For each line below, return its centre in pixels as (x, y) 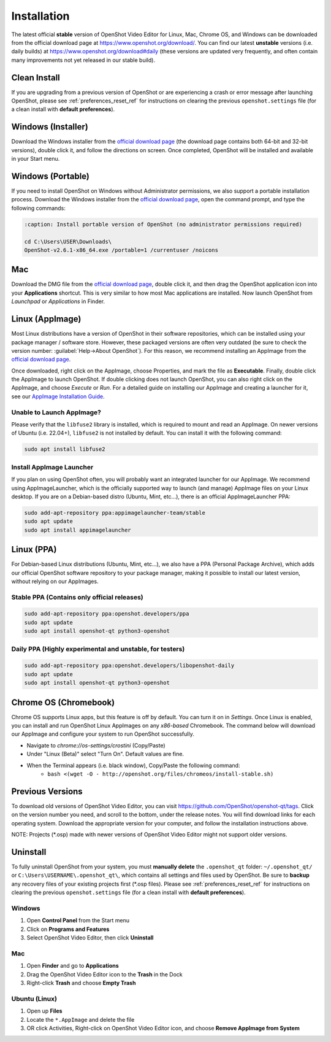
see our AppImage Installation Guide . (58, 396)
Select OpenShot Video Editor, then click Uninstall (90, 938)
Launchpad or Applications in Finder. (58, 301)
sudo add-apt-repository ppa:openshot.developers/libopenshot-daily (129, 666)
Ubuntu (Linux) (34, 998)
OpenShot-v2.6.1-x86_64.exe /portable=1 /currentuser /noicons (121, 250)
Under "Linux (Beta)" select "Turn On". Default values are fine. (105, 754)
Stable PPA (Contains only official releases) (77, 597)
